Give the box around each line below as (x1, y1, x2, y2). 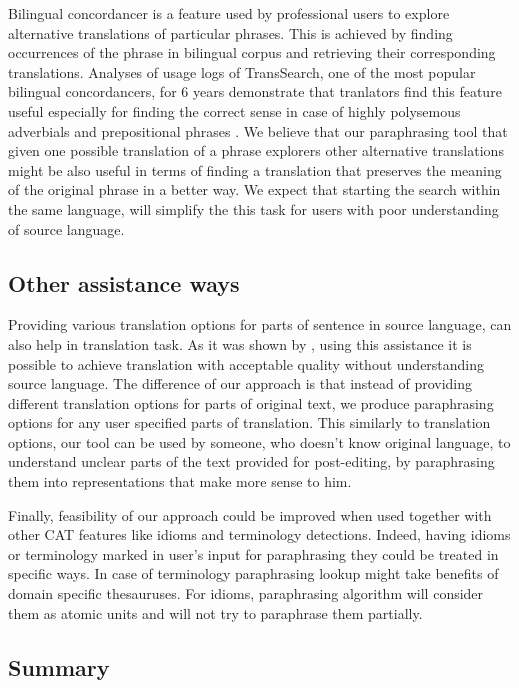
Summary (8, 651, 110, 682)
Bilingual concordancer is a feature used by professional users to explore (8, 3, 450, 23)
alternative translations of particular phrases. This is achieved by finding (8, 22, 453, 43)
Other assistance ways (8, 267, 240, 298)
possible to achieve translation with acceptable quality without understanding (8, 353, 485, 374)
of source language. (8, 218, 125, 239)
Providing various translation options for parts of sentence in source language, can (8, 314, 512, 335)
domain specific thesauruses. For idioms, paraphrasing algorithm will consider (8, 583, 484, 604)
